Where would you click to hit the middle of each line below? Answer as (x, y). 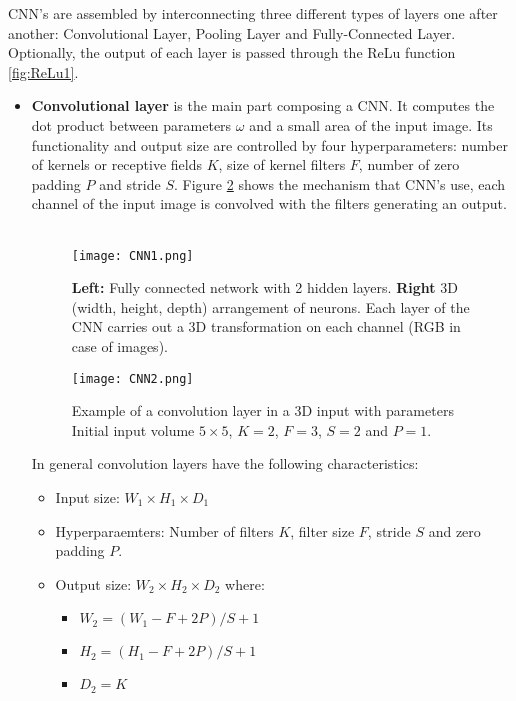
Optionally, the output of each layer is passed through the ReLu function (232, 52)
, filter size (322, 530)
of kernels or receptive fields (116, 164)
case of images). (119, 345)
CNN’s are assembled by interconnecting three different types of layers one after (253, 13)
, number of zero (409, 164)
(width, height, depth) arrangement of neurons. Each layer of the (270, 306)
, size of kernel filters (282, 164)
